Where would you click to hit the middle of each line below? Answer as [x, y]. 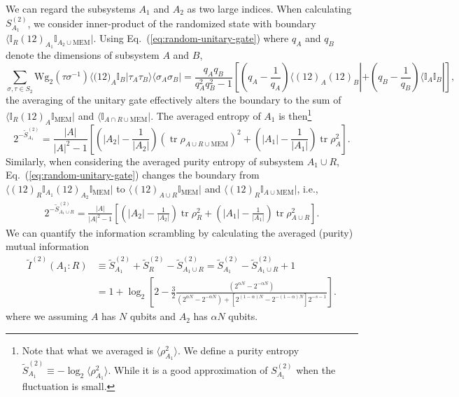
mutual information [48, 246]
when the [316, 369]
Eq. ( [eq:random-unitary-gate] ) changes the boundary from [133, 175]
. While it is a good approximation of [188, 369]
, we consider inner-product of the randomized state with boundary [172, 23]
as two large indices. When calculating [269, 8]
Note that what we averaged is [87, 350]
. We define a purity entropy [238, 350]
